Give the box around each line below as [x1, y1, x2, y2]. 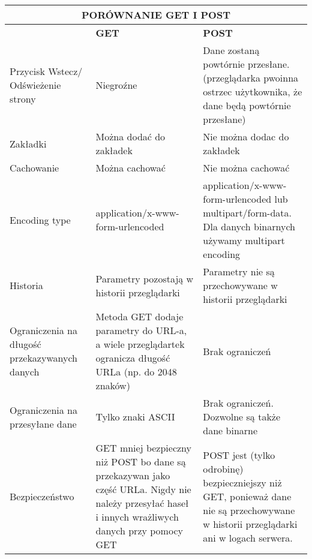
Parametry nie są [203, 265, 275, 278]
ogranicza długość [95, 351, 170, 365]
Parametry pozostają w [95, 271, 194, 285]
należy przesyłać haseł [95, 496, 189, 510]
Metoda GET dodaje [95, 309, 184, 323]
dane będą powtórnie [203, 98, 291, 112]
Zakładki [10, 136, 47, 151]
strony [10, 91, 36, 106]
